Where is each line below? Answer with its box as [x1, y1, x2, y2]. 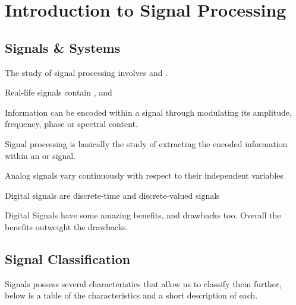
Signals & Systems [5, 38, 121, 56]
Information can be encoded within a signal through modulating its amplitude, [5, 106, 292, 118]
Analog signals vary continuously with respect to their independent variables [5, 169, 284, 182]
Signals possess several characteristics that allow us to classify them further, [5, 277, 282, 290]
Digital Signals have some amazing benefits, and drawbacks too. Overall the [5, 209, 281, 221]
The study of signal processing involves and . [5, 66, 168, 78]
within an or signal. [5, 149, 76, 161]
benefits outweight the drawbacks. [5, 220, 128, 233]
